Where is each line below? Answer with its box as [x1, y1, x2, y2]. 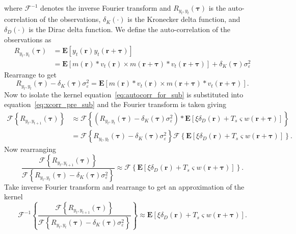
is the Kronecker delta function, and [127, 14, 240, 24]
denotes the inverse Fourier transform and [40, 3, 171, 13]
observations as [4, 34, 51, 44]
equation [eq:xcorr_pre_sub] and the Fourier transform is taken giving [4, 99, 226, 110]
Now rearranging [4, 144, 57, 154]
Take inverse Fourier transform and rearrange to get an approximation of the [4, 181, 245, 192]
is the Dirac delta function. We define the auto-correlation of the [29, 24, 231, 34]
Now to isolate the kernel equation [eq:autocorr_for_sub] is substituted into [4, 89, 244, 99]
